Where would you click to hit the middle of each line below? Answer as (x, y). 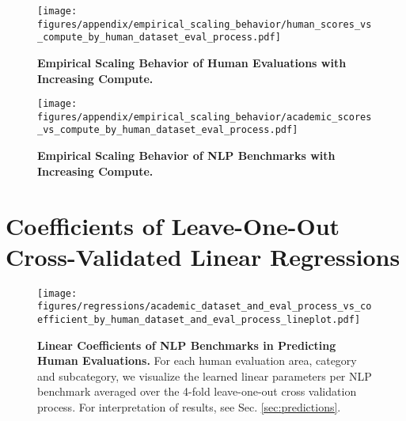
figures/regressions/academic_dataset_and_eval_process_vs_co (205, 307)
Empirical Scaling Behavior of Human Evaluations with (192, 62)
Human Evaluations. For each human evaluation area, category (197, 360)
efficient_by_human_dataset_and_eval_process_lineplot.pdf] (199, 319)
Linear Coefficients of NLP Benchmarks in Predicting (187, 345)
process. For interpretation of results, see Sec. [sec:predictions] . (189, 406)
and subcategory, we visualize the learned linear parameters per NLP (205, 375)
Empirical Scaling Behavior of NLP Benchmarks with (186, 156)
